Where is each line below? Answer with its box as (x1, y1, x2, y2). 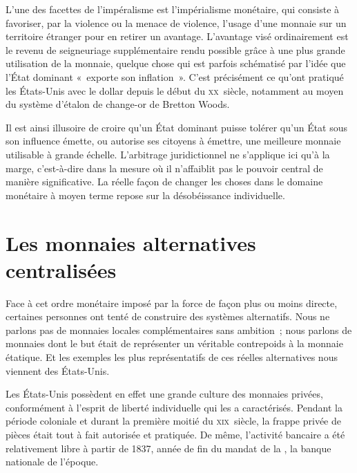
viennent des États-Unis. (6, 363, 110, 378)
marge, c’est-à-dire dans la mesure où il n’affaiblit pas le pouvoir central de (6, 160, 323, 175)
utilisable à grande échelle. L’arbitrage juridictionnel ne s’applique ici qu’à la (6, 147, 330, 161)
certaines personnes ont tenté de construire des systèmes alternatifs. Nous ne (6, 309, 330, 324)
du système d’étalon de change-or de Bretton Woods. (6, 97, 230, 111)
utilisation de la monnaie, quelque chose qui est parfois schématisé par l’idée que (6, 56, 346, 71)
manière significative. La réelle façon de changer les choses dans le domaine (6, 174, 323, 189)
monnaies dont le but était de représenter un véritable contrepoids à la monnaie (6, 336, 343, 351)
